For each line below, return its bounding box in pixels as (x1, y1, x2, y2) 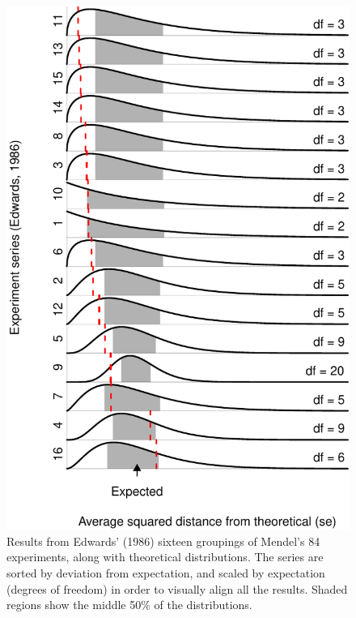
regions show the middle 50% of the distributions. (6, 596, 252, 613)
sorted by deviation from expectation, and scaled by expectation (6, 564, 325, 581)
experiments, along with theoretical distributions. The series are (6, 548, 324, 565)
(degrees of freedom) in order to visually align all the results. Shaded (6, 580, 348, 597)
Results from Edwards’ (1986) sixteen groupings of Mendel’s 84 (6, 532, 320, 549)
